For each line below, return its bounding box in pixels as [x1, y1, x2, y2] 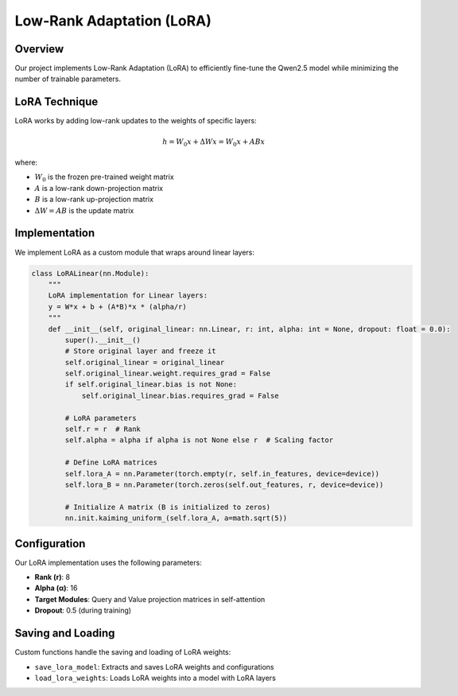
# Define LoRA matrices [64, 458, 158, 467]
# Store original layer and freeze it [64, 347, 216, 356]
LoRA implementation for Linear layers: [48, 291, 208, 300]
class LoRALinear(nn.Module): [31, 269, 149, 278]
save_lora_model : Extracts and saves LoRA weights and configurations [34, 662, 274, 671]
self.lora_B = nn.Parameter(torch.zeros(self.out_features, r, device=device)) [64, 480, 384, 489]
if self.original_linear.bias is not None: [64, 380, 238, 389]
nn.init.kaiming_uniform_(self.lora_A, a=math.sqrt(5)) [64, 514, 288, 523]
